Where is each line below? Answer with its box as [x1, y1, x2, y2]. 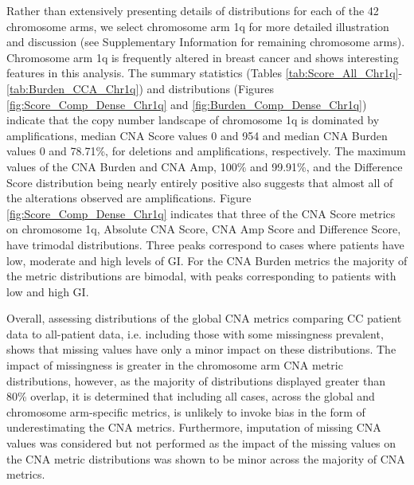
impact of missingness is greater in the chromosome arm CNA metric [6, 357, 343, 374]
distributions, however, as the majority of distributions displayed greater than [6, 372, 385, 389]
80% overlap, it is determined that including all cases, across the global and [6, 388, 375, 405]
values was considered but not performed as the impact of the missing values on [6, 435, 396, 452]
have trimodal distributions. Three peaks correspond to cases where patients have [6, 236, 404, 252]
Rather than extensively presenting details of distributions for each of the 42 [6, 2, 379, 18]
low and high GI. [6, 283, 89, 299]
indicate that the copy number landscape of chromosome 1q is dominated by [6, 111, 380, 128]
